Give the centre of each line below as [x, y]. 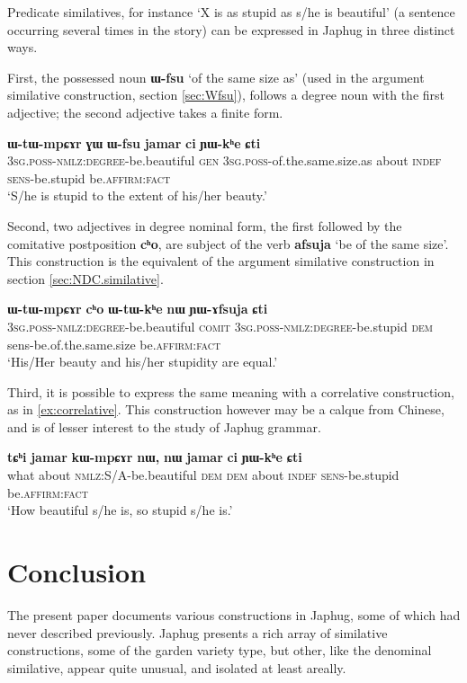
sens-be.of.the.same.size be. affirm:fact [114, 344]
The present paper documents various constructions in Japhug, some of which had [234, 614]
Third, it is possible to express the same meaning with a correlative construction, [231, 391]
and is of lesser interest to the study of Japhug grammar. [164, 426]
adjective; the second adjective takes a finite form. [145, 112]
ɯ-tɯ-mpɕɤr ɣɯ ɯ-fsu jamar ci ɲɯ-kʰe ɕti [134, 142]
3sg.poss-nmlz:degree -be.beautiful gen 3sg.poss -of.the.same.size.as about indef [225, 160]
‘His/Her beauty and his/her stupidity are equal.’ [143, 362]
